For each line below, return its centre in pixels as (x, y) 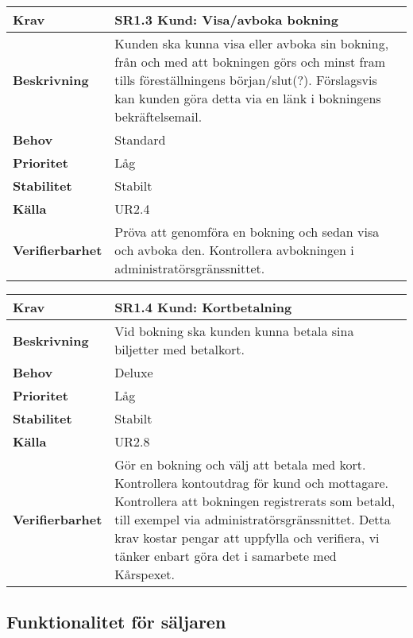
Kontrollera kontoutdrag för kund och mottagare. (252, 483)
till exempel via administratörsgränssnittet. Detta (253, 519)
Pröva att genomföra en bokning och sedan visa (247, 232)
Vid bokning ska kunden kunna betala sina (234, 331)
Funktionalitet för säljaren (116, 622)
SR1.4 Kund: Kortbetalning (203, 307)
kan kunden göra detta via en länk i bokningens (248, 98)
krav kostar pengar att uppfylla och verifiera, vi (247, 537)
